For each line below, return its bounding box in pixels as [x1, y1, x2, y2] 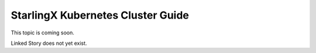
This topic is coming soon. [11, 29, 74, 36]
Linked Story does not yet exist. [11, 40, 87, 47]
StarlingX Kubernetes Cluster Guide [11, 9, 190, 22]
